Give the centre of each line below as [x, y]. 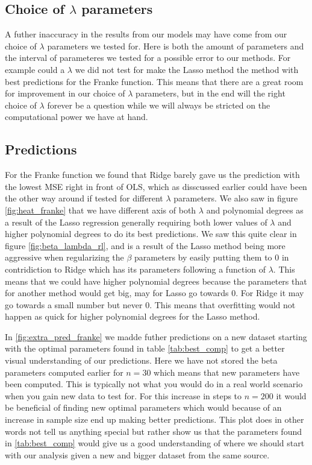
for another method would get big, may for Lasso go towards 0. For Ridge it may [154, 293]
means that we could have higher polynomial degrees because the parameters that [156, 281]
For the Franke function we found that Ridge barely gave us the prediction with [152, 175]
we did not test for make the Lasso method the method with [187, 69]
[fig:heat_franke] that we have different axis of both [101, 210]
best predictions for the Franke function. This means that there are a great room [154, 81]
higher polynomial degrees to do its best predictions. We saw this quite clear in [151, 234]
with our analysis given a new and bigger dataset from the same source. [137, 454]
